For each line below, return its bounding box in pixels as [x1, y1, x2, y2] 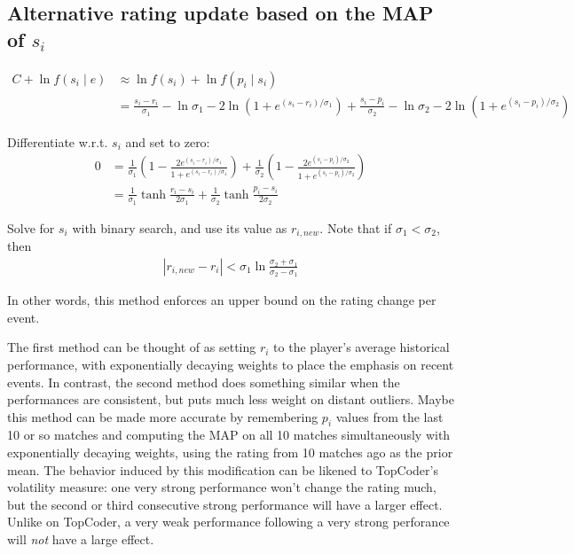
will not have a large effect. [7, 530, 154, 549]
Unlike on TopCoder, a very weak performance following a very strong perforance [7, 512, 450, 531]
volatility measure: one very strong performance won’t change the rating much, [7, 478, 436, 496]
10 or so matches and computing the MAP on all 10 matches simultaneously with [7, 425, 451, 444]
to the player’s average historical [273, 338, 450, 356]
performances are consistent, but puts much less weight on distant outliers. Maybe [7, 390, 454, 409]
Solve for [7, 218, 55, 237]
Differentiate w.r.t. [7, 132, 108, 151]
